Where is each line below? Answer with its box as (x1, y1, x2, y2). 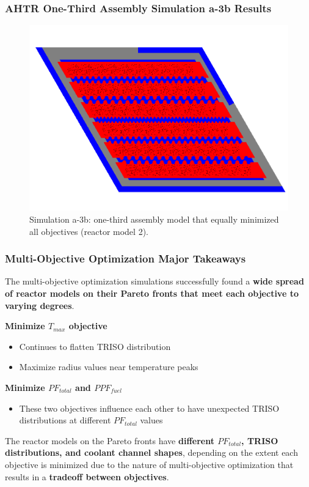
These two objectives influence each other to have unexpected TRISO (19, 401, 280, 414)
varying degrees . (5, 299, 75, 311)
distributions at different (19, 414, 111, 426)
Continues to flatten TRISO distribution (19, 340, 171, 352)
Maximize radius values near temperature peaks (19, 360, 198, 373)
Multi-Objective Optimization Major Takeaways (5, 251, 246, 266)
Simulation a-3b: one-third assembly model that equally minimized (29, 212, 279, 225)
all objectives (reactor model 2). (29, 225, 148, 237)
